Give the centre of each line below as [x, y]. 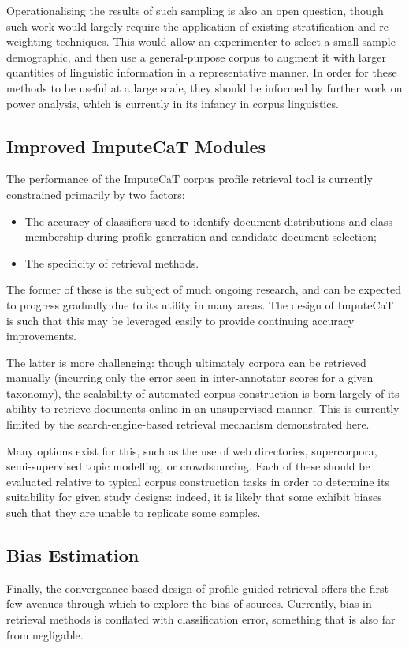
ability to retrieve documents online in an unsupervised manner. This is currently [203, 408]
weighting [30, 41]
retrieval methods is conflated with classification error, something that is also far [201, 619]
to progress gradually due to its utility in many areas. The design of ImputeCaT [200, 304]
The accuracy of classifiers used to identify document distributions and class [209, 221]
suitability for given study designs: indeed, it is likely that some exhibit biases [194, 497]
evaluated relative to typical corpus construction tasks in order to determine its [198, 481]
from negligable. [45, 634]
